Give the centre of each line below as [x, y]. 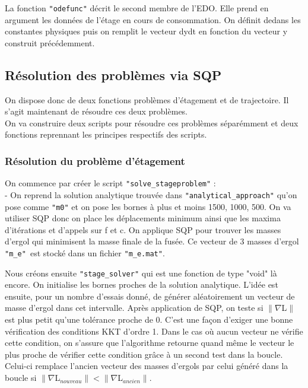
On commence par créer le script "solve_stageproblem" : [110, 183]
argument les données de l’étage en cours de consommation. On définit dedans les [153, 19]
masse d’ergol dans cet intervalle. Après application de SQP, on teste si [134, 308]
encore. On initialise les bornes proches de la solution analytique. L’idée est [142, 284]
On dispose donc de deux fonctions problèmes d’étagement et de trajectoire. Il [147, 99]
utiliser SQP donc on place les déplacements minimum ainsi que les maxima [143, 218]
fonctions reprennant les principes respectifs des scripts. [106, 134]
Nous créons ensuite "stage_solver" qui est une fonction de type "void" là [141, 273]
